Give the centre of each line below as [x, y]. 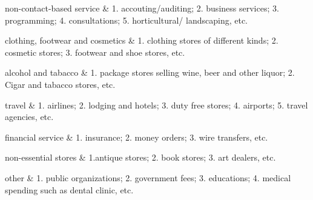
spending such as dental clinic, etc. [69, 189]
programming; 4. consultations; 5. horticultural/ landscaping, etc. [127, 20]
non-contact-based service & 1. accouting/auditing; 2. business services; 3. [142, 8]
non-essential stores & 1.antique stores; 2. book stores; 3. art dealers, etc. [140, 157]
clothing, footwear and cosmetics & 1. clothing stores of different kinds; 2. [142, 40]
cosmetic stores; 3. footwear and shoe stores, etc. [95, 52]
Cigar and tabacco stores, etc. [60, 84]
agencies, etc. [29, 117]
